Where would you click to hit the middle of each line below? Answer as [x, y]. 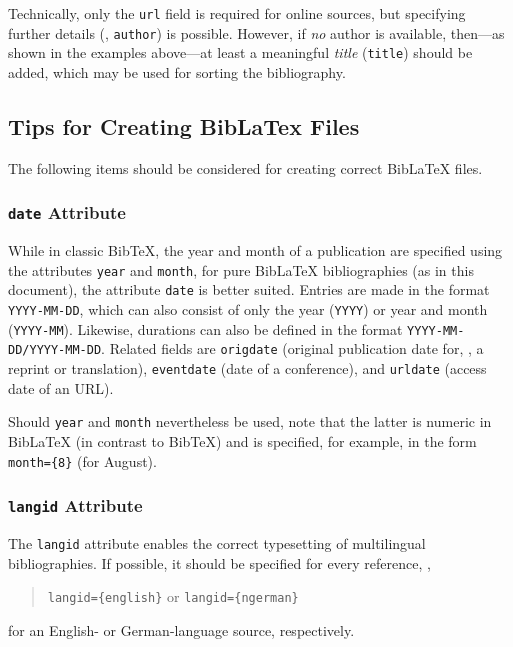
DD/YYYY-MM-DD [55, 350]
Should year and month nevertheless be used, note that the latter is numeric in [250, 421]
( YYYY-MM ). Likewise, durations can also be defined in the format [205, 328]
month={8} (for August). [82, 460]
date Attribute [67, 212]
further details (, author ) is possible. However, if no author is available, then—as [256, 32]
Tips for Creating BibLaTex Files [184, 125]
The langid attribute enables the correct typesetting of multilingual [217, 542]
